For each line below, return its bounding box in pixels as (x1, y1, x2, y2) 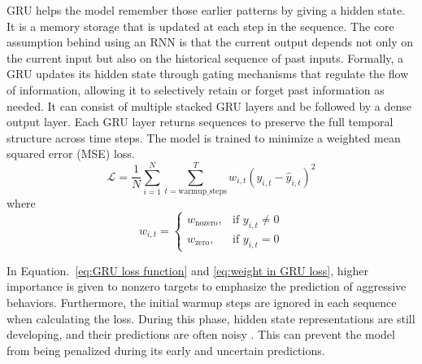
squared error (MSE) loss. (7, 145, 135, 162)
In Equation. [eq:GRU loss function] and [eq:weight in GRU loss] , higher (7, 261, 368, 278)
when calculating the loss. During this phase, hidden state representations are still (7, 309, 415, 327)
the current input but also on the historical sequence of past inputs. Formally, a (7, 49, 404, 66)
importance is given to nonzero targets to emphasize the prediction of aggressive (7, 278, 407, 295)
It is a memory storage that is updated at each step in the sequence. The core (7, 17, 394, 34)
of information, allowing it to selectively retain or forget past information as (7, 81, 385, 98)
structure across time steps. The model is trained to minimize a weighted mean (7, 129, 401, 146)
